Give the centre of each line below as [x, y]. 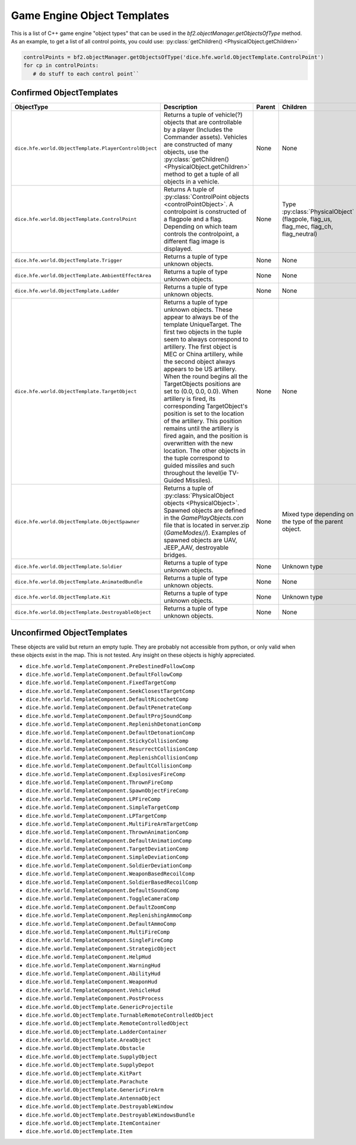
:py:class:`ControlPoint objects [206, 197]
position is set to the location [204, 414]
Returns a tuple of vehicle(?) [203, 115]
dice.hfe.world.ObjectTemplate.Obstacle [85, 1048]
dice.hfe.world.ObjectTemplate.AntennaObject [93, 1098]
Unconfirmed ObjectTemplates [69, 632]
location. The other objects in [204, 451]
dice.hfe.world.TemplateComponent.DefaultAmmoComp [101, 924]
